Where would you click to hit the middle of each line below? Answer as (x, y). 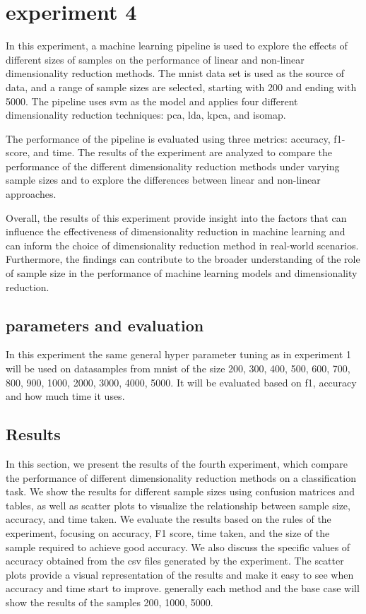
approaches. (31, 194)
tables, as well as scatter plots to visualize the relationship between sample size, (178, 505)
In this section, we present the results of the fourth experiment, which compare (177, 464)
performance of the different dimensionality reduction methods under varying (173, 166)
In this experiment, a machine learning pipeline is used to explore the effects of (177, 46)
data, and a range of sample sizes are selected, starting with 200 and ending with (181, 87)
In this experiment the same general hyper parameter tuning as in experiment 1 (178, 354)
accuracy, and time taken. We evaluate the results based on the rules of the (169, 519)
